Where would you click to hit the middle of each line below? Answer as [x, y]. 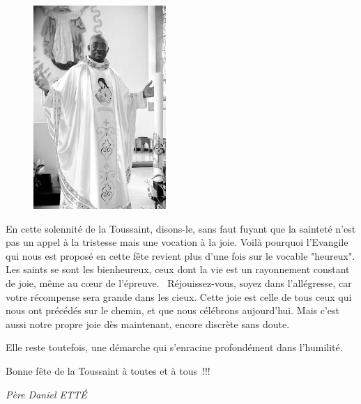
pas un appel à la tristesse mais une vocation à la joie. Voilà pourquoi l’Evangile [177, 242]
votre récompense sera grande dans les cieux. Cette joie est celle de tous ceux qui [179, 296]
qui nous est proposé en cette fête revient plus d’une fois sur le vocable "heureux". [180, 255]
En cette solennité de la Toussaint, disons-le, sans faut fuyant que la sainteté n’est [181, 228]
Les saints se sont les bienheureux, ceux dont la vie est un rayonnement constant [178, 269]
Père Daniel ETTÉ [46, 394]
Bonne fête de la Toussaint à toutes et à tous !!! [108, 370]
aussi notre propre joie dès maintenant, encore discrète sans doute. [148, 324]
